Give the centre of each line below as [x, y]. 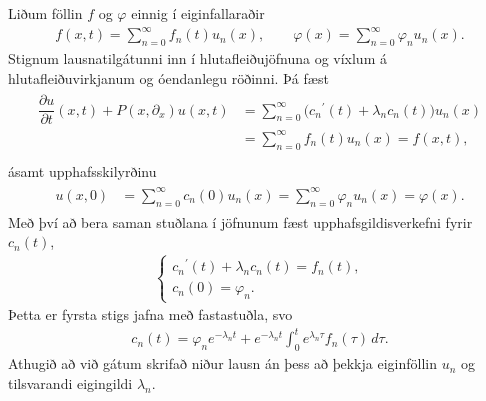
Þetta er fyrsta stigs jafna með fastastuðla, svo [150, 314]
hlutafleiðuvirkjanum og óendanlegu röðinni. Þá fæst [168, 77]
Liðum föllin [45, 13]
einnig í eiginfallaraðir [198, 13]
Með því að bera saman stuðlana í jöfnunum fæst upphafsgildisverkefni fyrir [240, 221]
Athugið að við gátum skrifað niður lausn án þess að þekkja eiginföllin [222, 363]
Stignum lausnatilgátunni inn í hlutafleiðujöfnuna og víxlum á [197, 57]
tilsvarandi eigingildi [70, 382]
